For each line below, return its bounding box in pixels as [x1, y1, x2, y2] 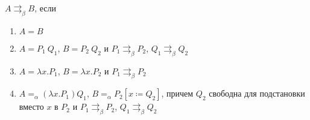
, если [34, 2, 56, 14]
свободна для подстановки [209, 87, 305, 100]
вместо [19, 100, 44, 113]
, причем [161, 87, 194, 100]
